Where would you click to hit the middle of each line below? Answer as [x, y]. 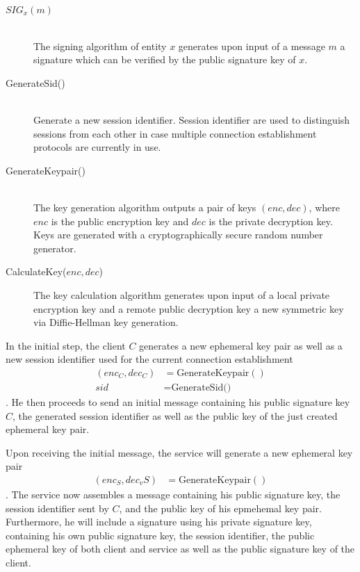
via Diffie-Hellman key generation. [106, 322]
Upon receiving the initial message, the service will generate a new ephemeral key [179, 452]
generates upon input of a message [252, 46]
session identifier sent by [57, 508]
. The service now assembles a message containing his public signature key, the [173, 494]
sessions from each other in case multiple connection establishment [175, 133]
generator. [55, 248]
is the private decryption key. [271, 221]
